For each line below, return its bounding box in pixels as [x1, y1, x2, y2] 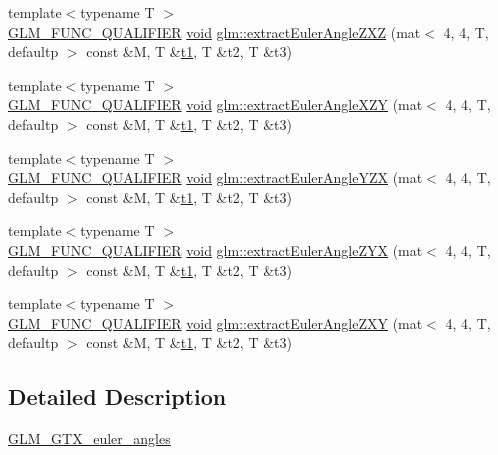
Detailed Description [8, 381, 227, 412]
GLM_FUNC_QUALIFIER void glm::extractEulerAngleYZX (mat [8, 167, 423, 188]
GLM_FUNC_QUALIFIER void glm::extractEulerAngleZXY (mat [8, 312, 423, 333]
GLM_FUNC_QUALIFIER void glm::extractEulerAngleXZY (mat [8, 94, 423, 115]
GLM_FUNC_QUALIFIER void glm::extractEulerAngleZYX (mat [8, 239, 423, 260]
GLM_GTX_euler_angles [8, 428, 171, 449]
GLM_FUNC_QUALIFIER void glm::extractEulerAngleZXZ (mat [8, 21, 421, 42]
